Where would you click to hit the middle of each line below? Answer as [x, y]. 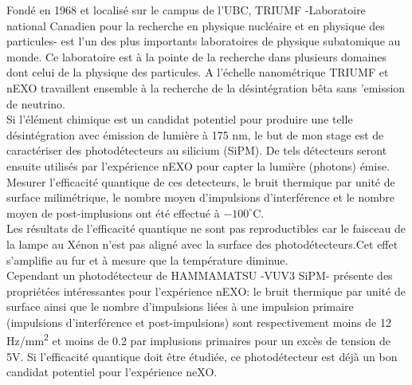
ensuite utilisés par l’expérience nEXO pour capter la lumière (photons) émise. [198, 165]
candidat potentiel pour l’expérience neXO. [112, 372]
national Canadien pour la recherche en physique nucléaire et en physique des [196, 25]
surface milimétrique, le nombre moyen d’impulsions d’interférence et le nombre [200, 197]
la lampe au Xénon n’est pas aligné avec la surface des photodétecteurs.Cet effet [202, 244]
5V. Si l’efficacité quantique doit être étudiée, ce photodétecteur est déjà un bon [202, 356]
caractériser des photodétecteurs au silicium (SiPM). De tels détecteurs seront [197, 150]
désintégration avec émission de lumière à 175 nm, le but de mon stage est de [195, 134]
